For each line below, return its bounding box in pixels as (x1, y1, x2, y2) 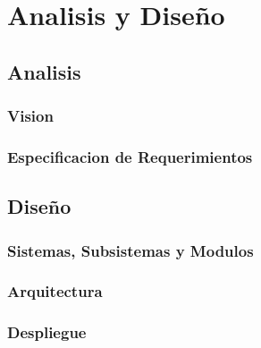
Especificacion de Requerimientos (7, 145, 253, 167)
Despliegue (7, 321, 87, 344)
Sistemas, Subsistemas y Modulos (7, 239, 254, 261)
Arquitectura (7, 280, 103, 302)
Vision (7, 105, 54, 127)
